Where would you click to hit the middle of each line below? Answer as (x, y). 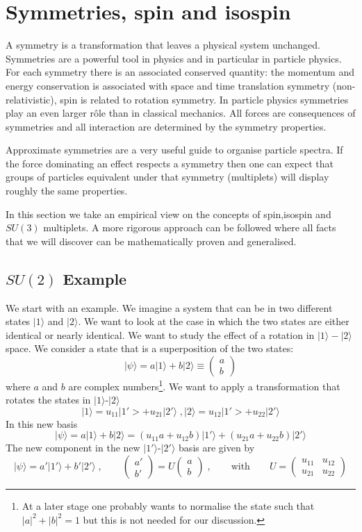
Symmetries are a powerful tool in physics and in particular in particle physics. (174, 58)
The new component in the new (73, 448)
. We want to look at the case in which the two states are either (214, 321)
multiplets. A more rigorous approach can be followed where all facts (190, 227)
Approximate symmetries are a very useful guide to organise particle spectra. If (174, 150)
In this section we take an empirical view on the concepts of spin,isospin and (168, 214)
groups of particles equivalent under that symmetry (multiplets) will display (167, 177)
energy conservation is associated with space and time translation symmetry (168, 85)
